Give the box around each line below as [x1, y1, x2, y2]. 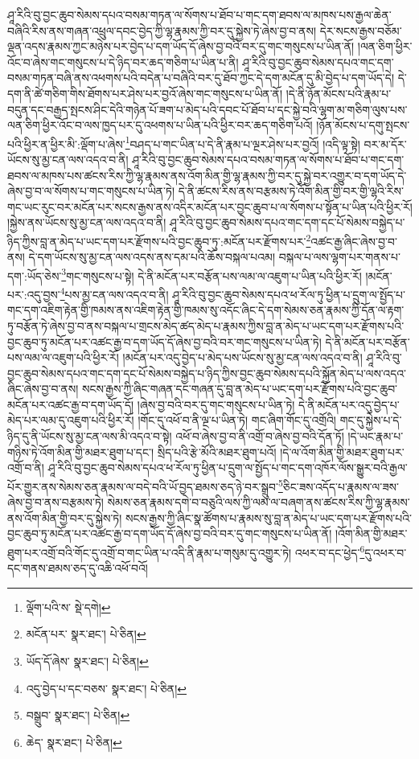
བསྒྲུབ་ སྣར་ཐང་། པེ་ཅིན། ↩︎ [26, 707, 130, 724]
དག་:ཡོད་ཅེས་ [7, 267, 62, 284]
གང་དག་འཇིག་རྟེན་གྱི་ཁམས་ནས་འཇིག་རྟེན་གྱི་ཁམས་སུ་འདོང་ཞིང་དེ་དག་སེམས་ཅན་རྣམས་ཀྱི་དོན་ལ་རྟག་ [7, 302, 405, 318]
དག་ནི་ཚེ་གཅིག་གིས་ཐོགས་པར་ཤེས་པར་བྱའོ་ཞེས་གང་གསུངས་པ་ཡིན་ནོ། [7, 84, 283, 101]
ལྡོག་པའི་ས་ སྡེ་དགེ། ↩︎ [26, 598, 111, 615]
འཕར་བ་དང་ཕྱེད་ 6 [294, 541, 365, 560]
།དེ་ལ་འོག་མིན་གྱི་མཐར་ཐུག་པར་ [280, 443, 405, 460]
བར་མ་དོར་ [364, 135, 407, 152]
